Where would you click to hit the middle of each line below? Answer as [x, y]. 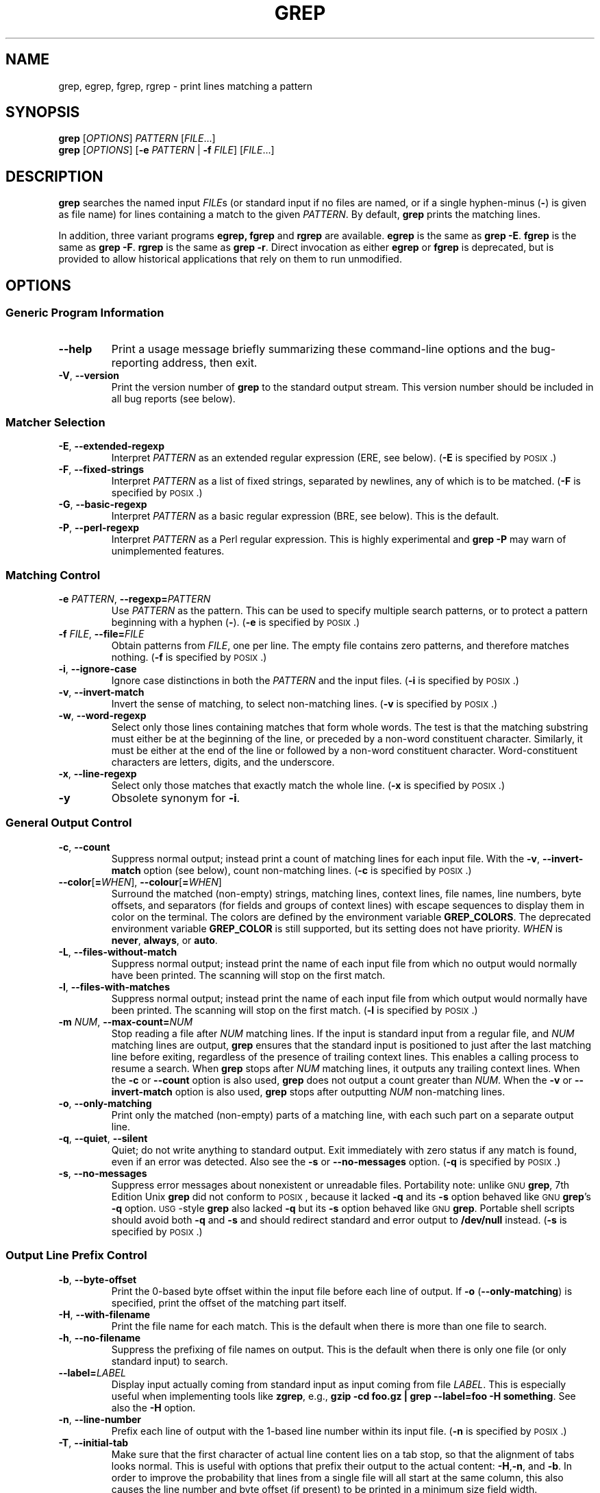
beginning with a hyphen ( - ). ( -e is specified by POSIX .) [236, 622]
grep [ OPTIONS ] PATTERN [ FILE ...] [137, 138]
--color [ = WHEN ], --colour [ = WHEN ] [140, 882]
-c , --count [84, 847]
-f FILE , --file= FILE [101, 634]
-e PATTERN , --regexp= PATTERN [135, 599]
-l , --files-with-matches [114, 986]
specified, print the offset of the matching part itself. [229, 1302]
